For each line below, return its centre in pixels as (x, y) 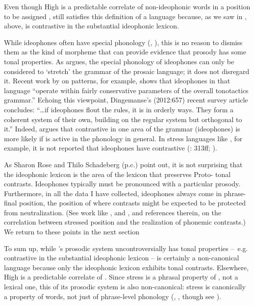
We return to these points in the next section (72, 232)
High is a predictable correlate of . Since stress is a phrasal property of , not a (121, 277)
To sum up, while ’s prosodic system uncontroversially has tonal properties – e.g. (126, 248)
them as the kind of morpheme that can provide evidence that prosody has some (125, 52)
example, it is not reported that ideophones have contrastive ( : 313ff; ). (111, 148)
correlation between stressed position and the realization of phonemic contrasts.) (125, 222)
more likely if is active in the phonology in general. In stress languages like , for (123, 138)
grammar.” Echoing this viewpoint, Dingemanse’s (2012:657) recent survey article (126, 100)
